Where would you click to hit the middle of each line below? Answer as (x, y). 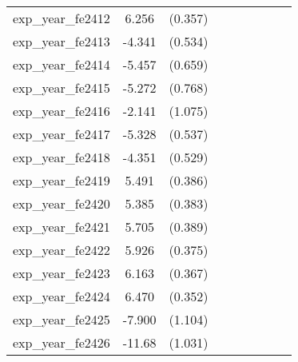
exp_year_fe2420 (62, 203)
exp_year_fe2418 (62, 157)
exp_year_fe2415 (62, 88)
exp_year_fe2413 (62, 41)
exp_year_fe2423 (62, 273)
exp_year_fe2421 (62, 227)
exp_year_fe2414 (62, 64)
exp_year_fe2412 (62, 18)
